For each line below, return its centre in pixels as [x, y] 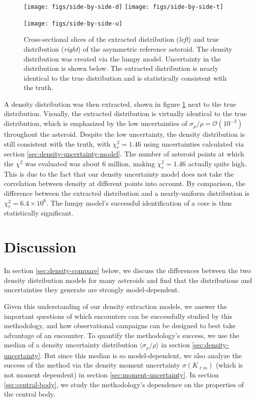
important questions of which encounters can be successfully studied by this [118, 316]
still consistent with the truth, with [57, 143]
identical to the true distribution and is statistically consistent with [125, 77]
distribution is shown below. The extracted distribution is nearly [121, 68]
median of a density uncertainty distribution [71, 345]
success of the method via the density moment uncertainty [92, 365]
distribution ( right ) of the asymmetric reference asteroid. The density [128, 48]
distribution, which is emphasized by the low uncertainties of [96, 123]
